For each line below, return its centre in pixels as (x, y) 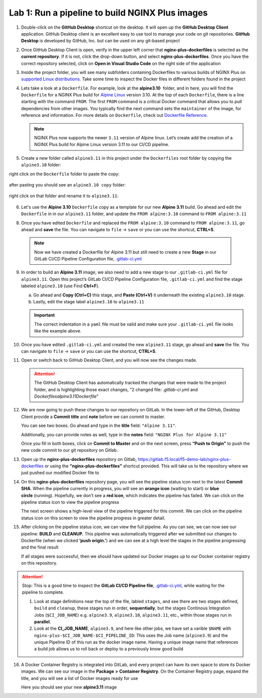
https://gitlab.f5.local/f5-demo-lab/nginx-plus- (184, 459)
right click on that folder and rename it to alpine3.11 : (64, 196)
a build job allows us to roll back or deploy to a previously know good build (109, 649)
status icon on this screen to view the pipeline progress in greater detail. (93, 518)
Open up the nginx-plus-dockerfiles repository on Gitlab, (79, 459)
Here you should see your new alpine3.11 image (69, 687)
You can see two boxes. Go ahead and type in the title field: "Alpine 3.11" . (99, 425)
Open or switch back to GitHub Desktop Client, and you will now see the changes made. (109, 360)
